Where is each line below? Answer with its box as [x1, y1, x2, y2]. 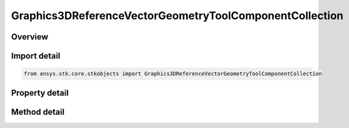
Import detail [11, 51, 60, 61]
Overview [11, 32, 49, 42]
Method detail [11, 106, 65, 117]
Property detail [11, 87, 69, 98]
